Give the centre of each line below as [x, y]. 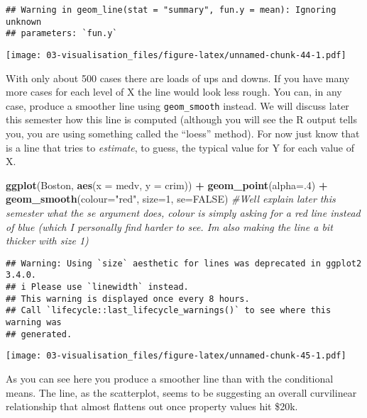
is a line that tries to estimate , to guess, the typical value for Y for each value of [180, 147]
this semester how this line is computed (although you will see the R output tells [182, 119]
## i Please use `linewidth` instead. [97, 287]
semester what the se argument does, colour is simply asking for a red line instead [183, 213]
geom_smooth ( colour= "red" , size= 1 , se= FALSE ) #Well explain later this [171, 199]
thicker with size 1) [47, 241]
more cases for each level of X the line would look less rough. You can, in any [174, 92]
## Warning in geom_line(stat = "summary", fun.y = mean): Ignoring [171, 10]
